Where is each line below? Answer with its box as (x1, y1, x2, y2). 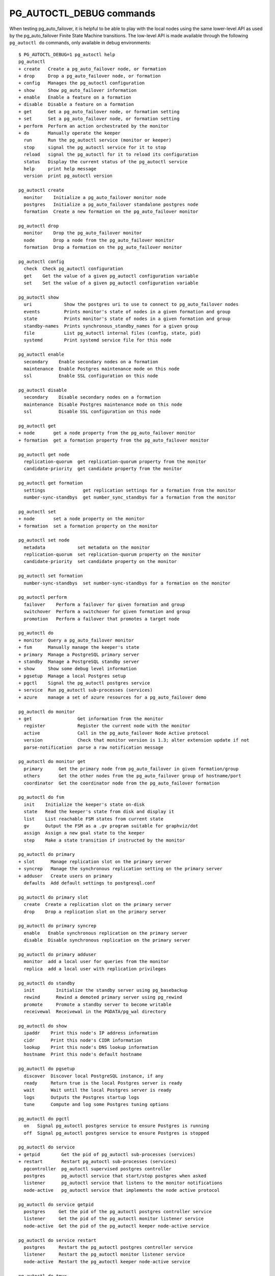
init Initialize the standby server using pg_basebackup (23, 987, 188, 993)
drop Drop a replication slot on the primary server (23, 909, 167, 915)
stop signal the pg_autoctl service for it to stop (23, 144, 167, 150)
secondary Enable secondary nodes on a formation (23, 359, 158, 364)
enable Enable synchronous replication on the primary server (23, 930, 188, 936)
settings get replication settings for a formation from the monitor (23, 487, 236, 493)
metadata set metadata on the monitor (23, 544, 150, 550)
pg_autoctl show (18, 295, 59, 300)
